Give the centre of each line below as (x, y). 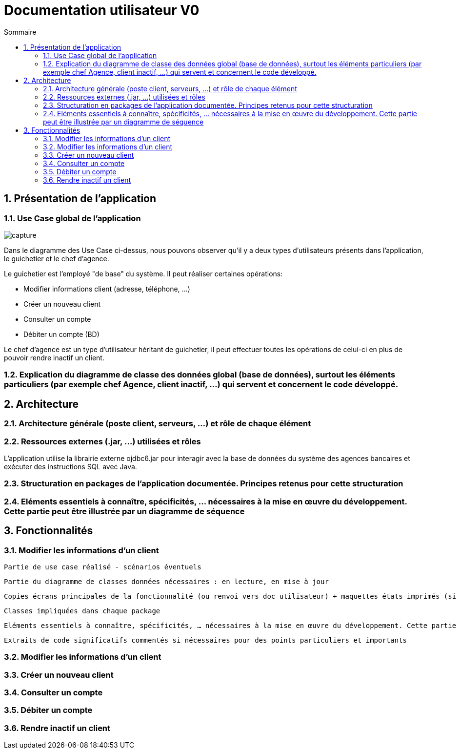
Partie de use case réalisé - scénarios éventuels (103, 567)
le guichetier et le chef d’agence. (57, 258)
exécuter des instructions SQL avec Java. (70, 466)
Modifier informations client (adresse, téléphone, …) (107, 289)
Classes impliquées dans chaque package (82, 611)
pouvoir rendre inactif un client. (54, 357)
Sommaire (20, 32)
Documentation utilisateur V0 (102, 10)
